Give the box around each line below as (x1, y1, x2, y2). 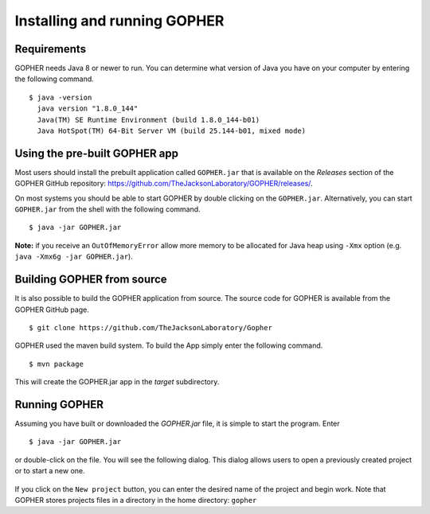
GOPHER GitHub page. (14, 305, 89, 314)
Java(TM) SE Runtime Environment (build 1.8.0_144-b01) (37, 115, 260, 124)
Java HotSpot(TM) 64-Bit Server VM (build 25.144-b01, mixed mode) (37, 127, 307, 135)
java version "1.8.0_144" (37, 104, 139, 113)
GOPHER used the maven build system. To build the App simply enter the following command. (14, 341, 323, 350)
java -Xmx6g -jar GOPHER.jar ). (14, 251, 133, 262)
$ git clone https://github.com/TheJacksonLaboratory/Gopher (29, 323, 272, 332)
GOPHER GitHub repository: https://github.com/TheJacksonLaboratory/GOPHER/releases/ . (14, 179, 314, 189)
